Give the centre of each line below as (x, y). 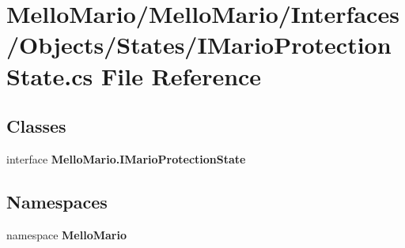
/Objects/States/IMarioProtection (199, 45)
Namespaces (57, 201)
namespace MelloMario (66, 234)
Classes (36, 126)
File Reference (182, 75)
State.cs (50, 75)
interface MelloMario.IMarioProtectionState (126, 158)
